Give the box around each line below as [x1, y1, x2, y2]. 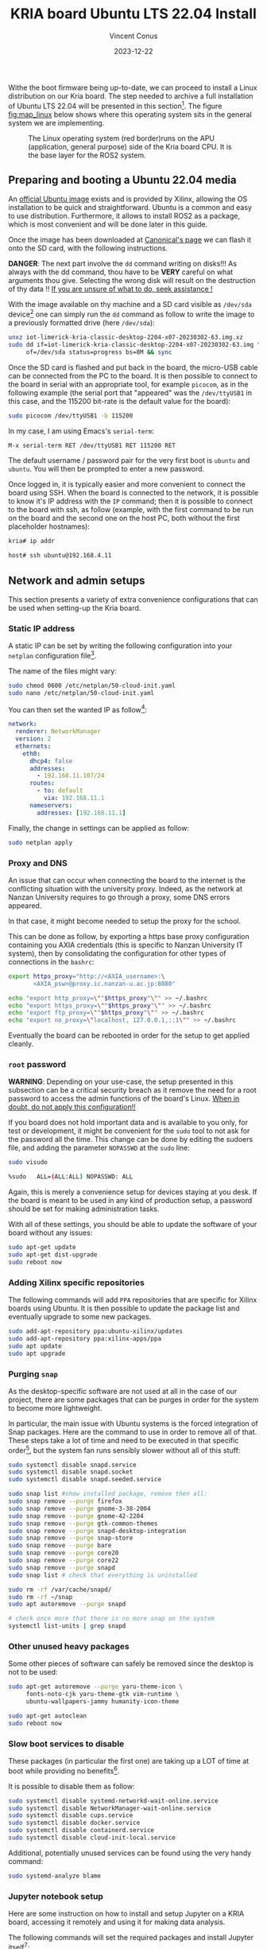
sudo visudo [8, 1159, 48, 1167]
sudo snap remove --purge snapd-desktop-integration [8, 1527, 187, 1535]
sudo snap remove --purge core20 [8, 1549, 119, 1557]
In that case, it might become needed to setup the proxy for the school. [8, 916, 242, 926]
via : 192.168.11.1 [43, 794, 105, 802]
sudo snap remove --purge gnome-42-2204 [8, 1512, 145, 1520]
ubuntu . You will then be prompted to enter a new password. [8, 464, 205, 474]
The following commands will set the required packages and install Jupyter [8, 1933, 254, 1943]
